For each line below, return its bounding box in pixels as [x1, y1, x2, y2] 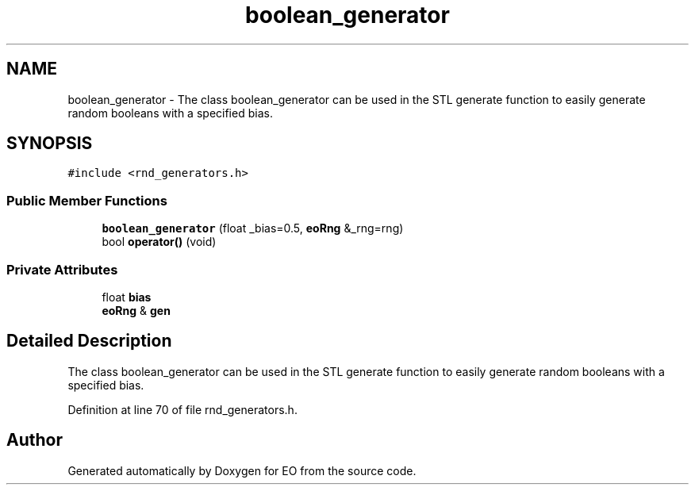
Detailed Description [6, 331, 172, 351]
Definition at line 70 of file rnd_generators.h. [67, 402, 298, 416]
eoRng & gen [102, 303, 171, 317]
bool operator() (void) [102, 235, 217, 249]
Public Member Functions [6, 192, 167, 209]
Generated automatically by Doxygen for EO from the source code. [67, 463, 417, 478]
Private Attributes [6, 261, 118, 278]
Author [6, 430, 63, 451]
